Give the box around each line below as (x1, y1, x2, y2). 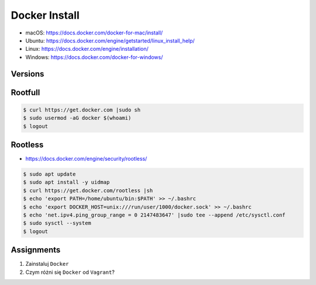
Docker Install (11, 9, 80, 22)
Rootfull (11, 88, 40, 98)
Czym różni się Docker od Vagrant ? (25, 269, 115, 276)
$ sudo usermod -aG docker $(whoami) (23, 114, 132, 121)
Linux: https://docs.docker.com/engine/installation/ (25, 46, 149, 53)
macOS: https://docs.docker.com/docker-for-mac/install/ (25, 29, 163, 36)
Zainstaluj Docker (25, 260, 69, 267)
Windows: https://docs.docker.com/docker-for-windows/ (25, 53, 163, 61)
